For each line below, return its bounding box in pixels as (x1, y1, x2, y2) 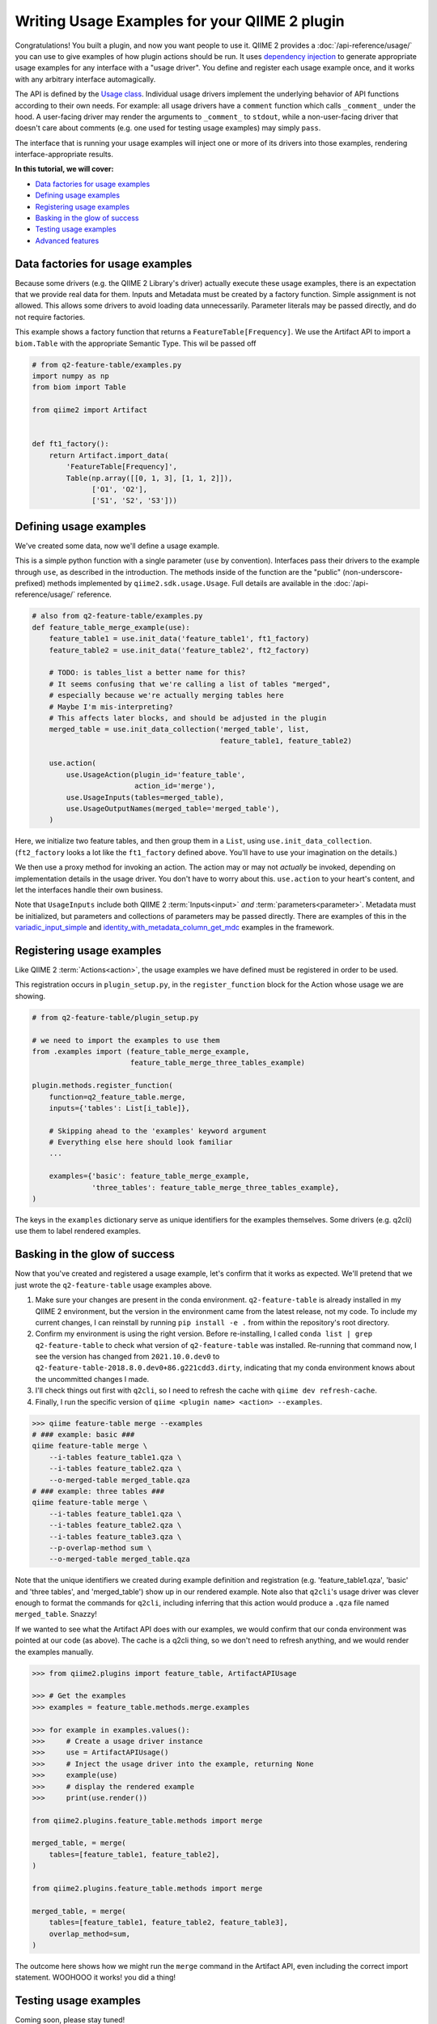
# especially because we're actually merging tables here (49, 691, 284, 700)
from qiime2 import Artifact (32, 406, 148, 415)
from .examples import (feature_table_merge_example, (32, 1047, 250, 1056)
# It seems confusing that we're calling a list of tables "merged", (49, 679, 331, 688)
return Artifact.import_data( (49, 450, 169, 460)
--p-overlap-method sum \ (49, 1543, 152, 1552)
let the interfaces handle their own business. (15, 885, 163, 895)
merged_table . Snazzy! (15, 1609, 97, 1619)
